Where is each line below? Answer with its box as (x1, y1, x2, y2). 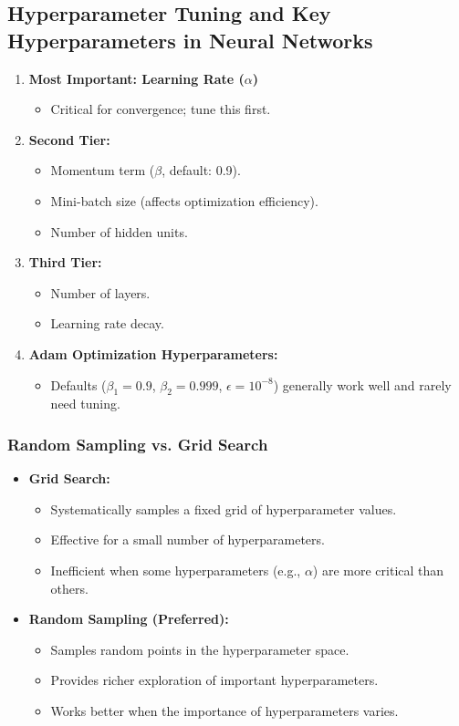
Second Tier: (28, 130, 110, 149)
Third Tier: (28, 253, 102, 272)
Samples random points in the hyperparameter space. (50, 639, 349, 659)
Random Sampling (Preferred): (28, 609, 229, 628)
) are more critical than (312, 560, 444, 579)
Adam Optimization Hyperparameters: (28, 344, 278, 363)
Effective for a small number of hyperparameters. (50, 530, 325, 549)
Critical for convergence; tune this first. (50, 99, 271, 119)
